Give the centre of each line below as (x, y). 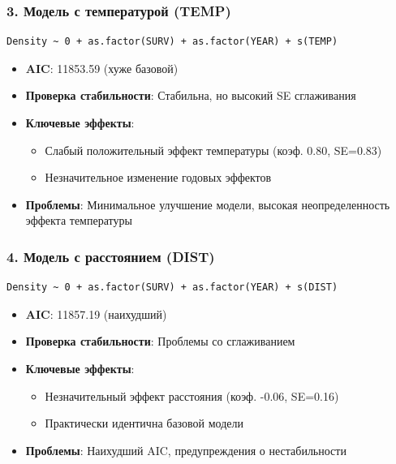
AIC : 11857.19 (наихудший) (96, 314)
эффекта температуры (79, 220)
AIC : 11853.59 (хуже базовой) (102, 68)
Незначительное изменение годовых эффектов (158, 177)
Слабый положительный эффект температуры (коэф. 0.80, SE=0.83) (213, 150)
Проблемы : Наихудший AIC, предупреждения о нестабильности (186, 450)
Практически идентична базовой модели (144, 423)
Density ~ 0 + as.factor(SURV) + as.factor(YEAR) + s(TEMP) (172, 42)
